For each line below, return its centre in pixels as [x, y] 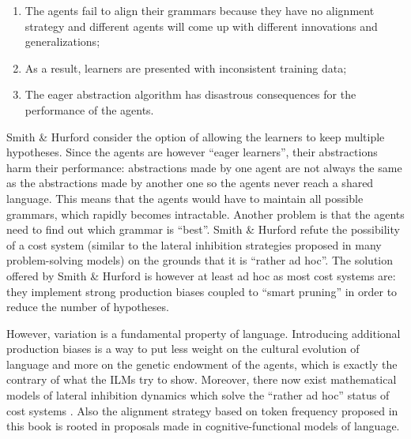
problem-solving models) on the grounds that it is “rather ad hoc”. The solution [200, 260]
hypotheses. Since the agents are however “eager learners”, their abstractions [192, 152]
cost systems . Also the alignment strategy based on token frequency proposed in [202, 410]
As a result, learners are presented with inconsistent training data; [186, 68]
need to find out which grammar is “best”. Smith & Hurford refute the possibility [203, 229]
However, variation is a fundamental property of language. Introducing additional [204, 333]
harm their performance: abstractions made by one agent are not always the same [204, 167]
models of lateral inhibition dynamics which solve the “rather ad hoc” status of [198, 395]
